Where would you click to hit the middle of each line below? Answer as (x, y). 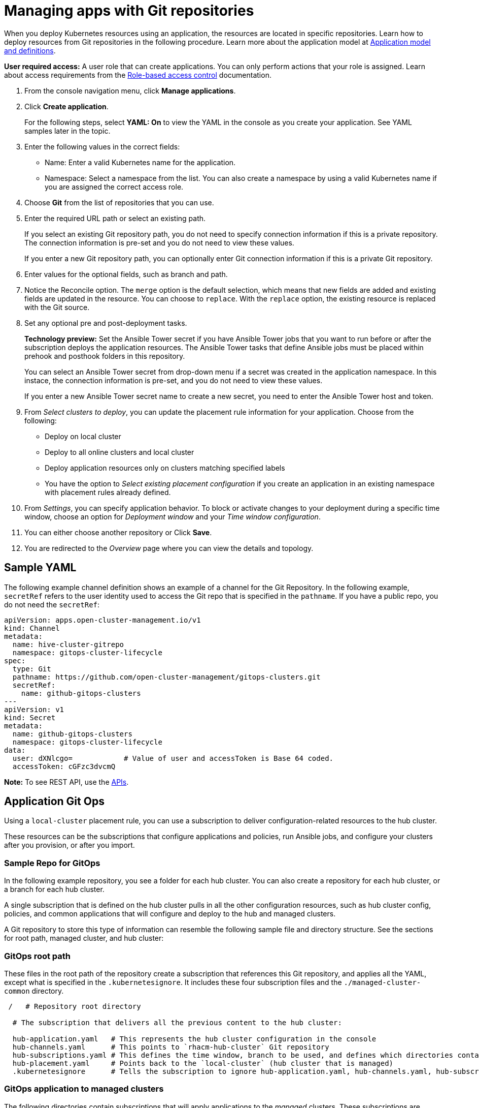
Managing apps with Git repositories (129, 11)
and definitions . (30, 50)
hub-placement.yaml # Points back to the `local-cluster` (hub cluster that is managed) (203, 1063)
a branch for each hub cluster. (54, 889)
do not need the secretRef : (52, 604)
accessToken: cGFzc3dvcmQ (64, 766)
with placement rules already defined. (108, 492)
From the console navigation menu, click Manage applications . (130, 90)
